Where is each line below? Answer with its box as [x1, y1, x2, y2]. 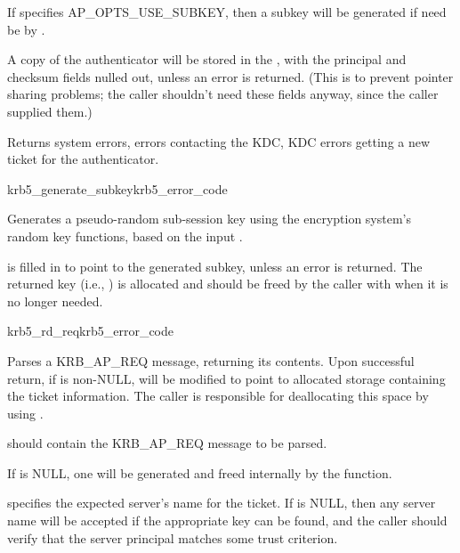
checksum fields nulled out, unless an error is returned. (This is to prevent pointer [7, 67, 454, 85]
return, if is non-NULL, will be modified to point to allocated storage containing [7, 369, 446, 387]
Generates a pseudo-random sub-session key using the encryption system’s [7, 209, 412, 228]
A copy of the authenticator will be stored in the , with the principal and [7, 50, 407, 69]
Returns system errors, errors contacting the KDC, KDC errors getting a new [7, 132, 431, 150]
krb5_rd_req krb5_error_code [7, 321, 174, 340]
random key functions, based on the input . [7, 226, 243, 245]
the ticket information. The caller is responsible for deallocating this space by [7, 386, 429, 405]
